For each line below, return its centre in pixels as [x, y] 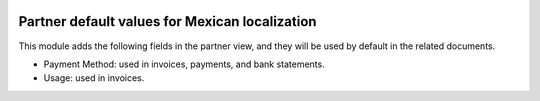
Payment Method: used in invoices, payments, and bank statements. [184, 64]
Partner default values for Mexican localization [167, 21]
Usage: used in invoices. [94, 78]
